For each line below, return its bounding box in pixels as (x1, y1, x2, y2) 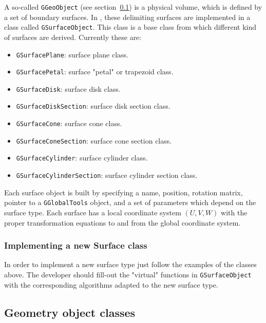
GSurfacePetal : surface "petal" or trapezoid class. (16, 66, 174, 77)
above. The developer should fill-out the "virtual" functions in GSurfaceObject (4, 269, 252, 279)
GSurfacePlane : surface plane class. (16, 49, 128, 59)
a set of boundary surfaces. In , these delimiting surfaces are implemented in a (4, 11, 251, 22)
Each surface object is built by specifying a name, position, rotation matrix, (4, 187, 243, 197)
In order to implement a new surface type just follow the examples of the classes (4, 259, 257, 270)
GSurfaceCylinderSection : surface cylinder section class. (16, 170, 198, 180)
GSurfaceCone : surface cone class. (16, 118, 122, 129)
